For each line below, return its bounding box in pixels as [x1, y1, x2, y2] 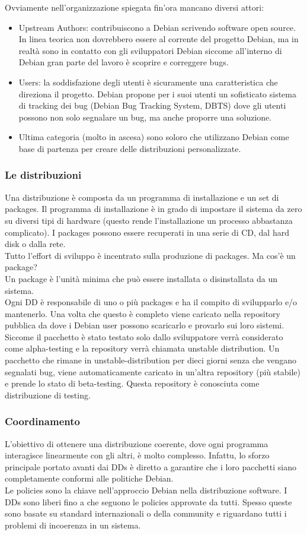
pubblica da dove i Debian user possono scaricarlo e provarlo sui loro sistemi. [5, 319, 284, 331]
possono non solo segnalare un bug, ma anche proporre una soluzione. [18, 110, 272, 123]
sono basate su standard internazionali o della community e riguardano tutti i [5, 507, 287, 520]
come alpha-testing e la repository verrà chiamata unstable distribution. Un [5, 342, 280, 354]
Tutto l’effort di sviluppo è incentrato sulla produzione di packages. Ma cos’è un [5, 249, 296, 261]
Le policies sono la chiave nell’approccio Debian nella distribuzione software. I [5, 484, 287, 496]
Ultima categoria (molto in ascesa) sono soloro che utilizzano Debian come [18, 131, 289, 143]
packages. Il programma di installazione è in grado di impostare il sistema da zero [5, 202, 302, 215]
